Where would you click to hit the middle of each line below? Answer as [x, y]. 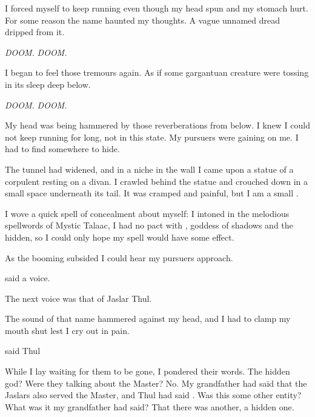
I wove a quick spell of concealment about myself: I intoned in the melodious [147, 213]
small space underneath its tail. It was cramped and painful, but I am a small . [152, 193]
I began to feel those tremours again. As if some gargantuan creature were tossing [157, 72]
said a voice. [28, 278]
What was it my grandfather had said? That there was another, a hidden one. [150, 406]
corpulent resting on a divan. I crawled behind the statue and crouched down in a [157, 181]
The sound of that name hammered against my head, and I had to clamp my [148, 319]
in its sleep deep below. [48, 84]
